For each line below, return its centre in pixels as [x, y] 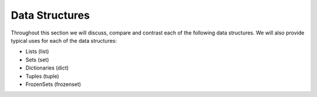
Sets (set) [37, 60]
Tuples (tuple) [42, 76]
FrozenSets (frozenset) [53, 84]
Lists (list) [37, 51]
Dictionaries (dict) [47, 68]
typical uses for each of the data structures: [64, 40]
